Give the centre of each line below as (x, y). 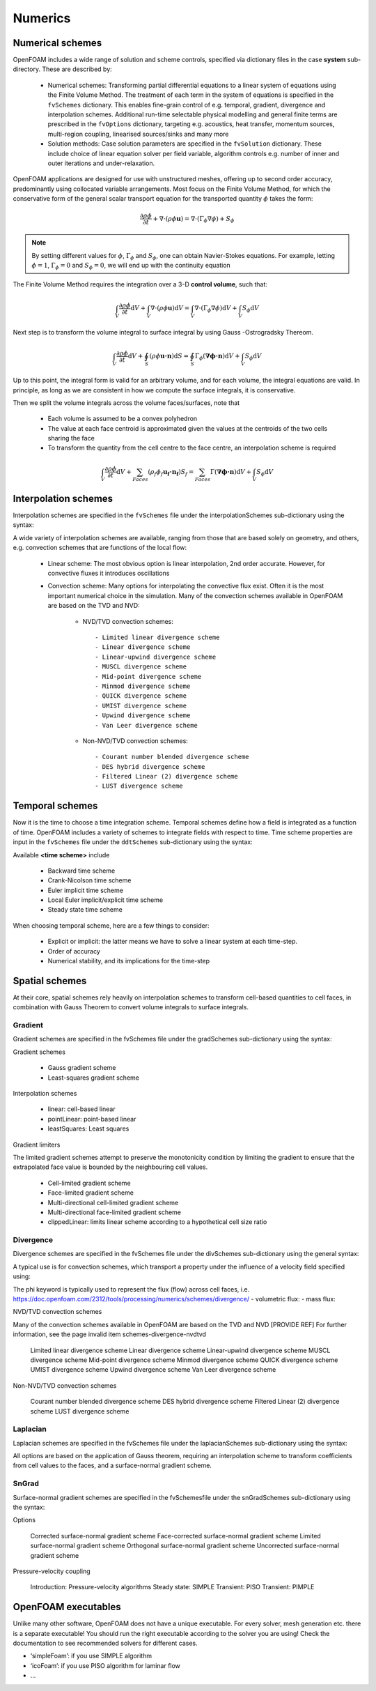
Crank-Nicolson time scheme (89, 880)
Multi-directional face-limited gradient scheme (114, 1212)
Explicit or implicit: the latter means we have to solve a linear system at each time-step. (173, 942)
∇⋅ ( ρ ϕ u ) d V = (170, 308)
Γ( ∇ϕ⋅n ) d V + (231, 472)
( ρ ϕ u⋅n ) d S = (169, 356)
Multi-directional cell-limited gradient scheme (113, 1202)
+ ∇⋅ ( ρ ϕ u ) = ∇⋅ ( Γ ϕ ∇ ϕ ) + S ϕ (194, 220)
